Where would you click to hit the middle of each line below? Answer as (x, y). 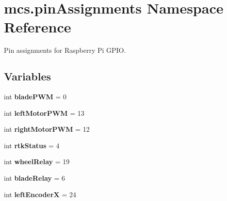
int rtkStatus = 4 (32, 145)
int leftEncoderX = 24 (40, 194)
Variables (28, 76)
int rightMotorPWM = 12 (47, 129)
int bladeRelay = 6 (34, 178)
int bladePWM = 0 (35, 97)
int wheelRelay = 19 (37, 162)
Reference (38, 27)
